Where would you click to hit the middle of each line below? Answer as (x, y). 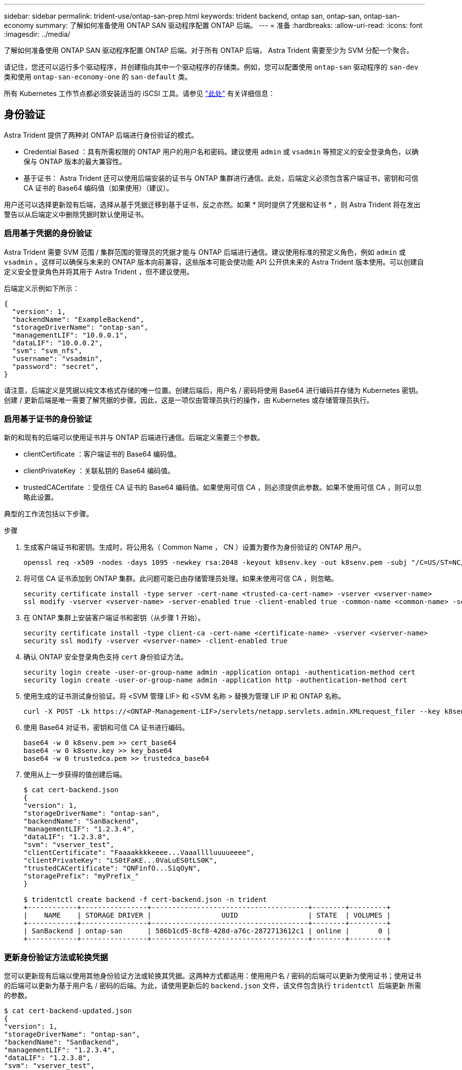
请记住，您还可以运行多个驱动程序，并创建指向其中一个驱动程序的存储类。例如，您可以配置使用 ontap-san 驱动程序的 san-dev (211, 67)
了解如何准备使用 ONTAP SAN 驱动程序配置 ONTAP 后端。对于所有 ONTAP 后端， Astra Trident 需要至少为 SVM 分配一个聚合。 (209, 50)
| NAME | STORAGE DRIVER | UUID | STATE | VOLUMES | (207, 915)
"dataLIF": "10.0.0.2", (58, 343)
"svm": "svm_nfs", (47, 351)
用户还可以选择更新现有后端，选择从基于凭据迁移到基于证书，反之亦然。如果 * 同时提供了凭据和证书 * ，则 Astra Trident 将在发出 (212, 204)
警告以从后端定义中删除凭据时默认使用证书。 (76, 214)
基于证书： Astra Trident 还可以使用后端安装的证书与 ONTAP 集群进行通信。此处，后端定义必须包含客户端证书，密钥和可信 (221, 178)
